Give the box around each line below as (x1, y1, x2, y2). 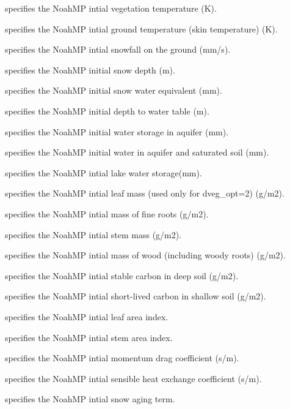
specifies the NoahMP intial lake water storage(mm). (5, 166, 202, 179)
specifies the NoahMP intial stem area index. (5, 331, 173, 343)
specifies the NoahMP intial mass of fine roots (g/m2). (5, 207, 209, 220)
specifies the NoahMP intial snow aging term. (5, 392, 175, 405)
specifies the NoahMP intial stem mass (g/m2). (5, 228, 182, 241)
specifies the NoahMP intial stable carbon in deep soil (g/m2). (5, 269, 239, 282)
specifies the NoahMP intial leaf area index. (5, 310, 169, 323)
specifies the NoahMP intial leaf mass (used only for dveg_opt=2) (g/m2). (5, 187, 285, 200)
